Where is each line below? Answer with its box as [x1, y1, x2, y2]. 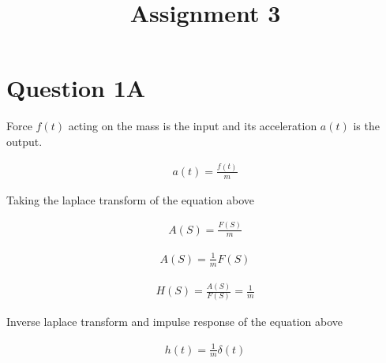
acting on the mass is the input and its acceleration [68, 118, 317, 134]
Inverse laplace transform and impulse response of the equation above [6, 313, 343, 330]
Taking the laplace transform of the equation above [6, 191, 255, 208]
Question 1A [6, 72, 146, 104]
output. [6, 133, 43, 149]
